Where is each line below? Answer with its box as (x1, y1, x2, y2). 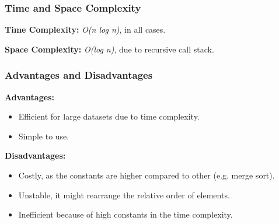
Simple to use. (18, 129, 69, 142)
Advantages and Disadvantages (5, 68, 153, 82)
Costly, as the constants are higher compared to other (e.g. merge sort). (18, 169, 275, 181)
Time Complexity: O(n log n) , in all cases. (5, 23, 166, 36)
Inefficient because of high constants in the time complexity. (18, 208, 233, 220)
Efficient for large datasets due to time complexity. (18, 110, 200, 123)
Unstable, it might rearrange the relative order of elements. (18, 188, 230, 201)
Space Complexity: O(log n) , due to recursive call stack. (5, 43, 214, 55)
